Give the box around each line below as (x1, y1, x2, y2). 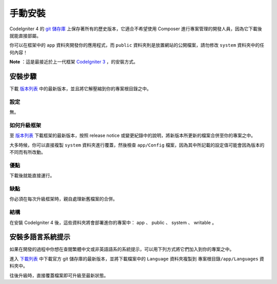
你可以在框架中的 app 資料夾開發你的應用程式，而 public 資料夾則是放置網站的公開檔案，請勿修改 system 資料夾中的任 (9, 42, 265, 48)
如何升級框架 (9, 121, 42, 129)
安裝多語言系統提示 (9, 233, 70, 241)
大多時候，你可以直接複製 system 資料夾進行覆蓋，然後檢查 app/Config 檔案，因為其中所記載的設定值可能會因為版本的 (9, 141, 265, 148)
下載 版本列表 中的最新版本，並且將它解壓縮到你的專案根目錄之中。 (9, 86, 151, 92)
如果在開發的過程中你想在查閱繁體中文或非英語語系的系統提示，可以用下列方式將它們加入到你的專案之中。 (9, 246, 234, 252)
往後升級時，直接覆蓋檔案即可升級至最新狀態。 (9, 272, 109, 278)
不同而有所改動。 (9, 149, 46, 155)
